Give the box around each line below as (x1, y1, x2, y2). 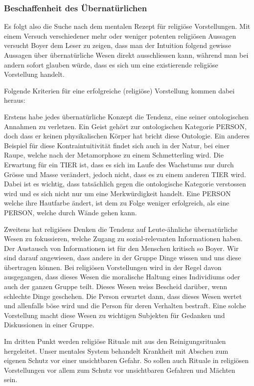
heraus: (4, 95, 25, 105)
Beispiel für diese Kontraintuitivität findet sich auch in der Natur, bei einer (4, 140, 230, 150)
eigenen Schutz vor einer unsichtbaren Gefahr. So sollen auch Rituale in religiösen (4, 355, 249, 365)
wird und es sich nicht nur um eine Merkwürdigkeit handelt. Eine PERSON (4, 188, 231, 198)
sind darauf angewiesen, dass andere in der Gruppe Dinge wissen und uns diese (4, 252, 241, 263)
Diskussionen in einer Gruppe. (4, 319, 94, 330)
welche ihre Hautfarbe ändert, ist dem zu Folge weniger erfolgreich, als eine (4, 198, 230, 208)
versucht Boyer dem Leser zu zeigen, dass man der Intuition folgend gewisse (4, 40, 231, 50)
